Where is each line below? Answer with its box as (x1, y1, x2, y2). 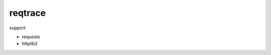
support (9, 25, 26, 31)
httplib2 (22, 41, 38, 47)
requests (22, 34, 40, 40)
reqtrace (9, 7, 46, 18)
